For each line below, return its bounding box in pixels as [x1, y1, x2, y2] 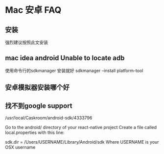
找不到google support [5, 102, 72, 110]
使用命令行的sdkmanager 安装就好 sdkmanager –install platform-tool [5, 67, 143, 74]
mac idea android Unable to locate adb [5, 54, 125, 62]
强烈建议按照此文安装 [5, 40, 48, 45]
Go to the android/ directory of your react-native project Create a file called [5, 125, 157, 130]
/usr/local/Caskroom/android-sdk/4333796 [5, 115, 93, 121]
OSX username [5, 144, 36, 150]
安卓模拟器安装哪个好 [5, 83, 70, 92]
